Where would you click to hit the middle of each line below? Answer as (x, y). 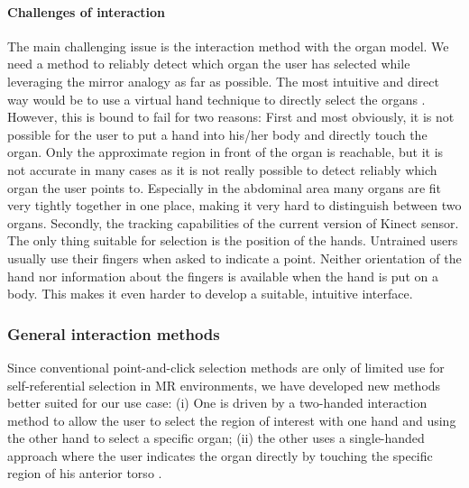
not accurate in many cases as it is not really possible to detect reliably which (222, 169)
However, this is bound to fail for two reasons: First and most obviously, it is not (231, 117)
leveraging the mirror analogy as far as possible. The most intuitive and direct (223, 81)
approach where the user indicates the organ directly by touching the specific (220, 455)
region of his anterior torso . (85, 473)
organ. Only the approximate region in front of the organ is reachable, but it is (225, 152)
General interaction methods (114, 333)
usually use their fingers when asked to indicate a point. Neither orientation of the (234, 258)
